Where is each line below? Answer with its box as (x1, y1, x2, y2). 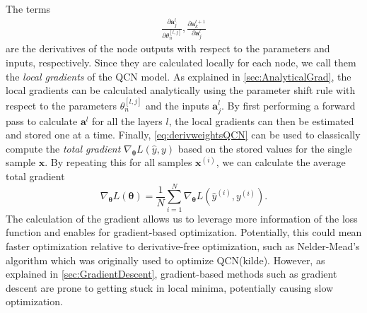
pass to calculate (6, 113, 78, 128)
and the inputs (146, 98, 209, 112)
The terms (6, 1, 51, 16)
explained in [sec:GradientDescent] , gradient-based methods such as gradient (6, 266, 337, 281)
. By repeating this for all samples (45, 155, 192, 170)
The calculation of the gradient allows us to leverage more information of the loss (6, 211, 358, 225)
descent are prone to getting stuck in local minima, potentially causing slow (6, 280, 334, 295)
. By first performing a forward (221, 98, 356, 112)
